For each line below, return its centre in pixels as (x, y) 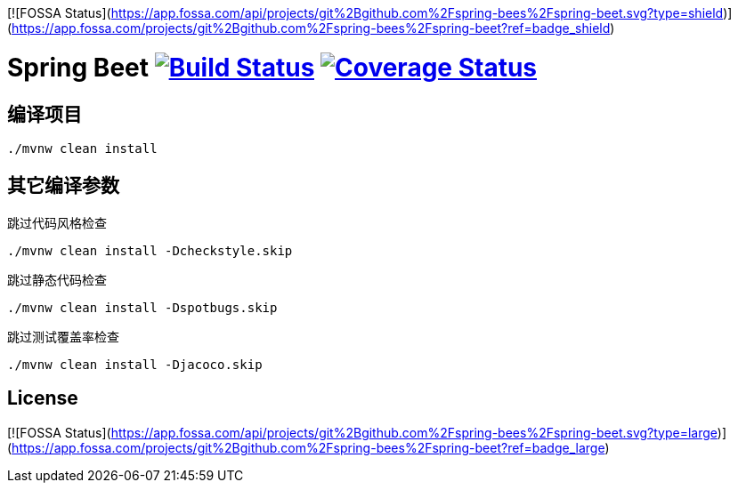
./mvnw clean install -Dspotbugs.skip (142, 307)
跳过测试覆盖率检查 (63, 336)
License (43, 398)
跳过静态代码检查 (57, 279)
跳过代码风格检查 (57, 222)
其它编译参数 (63, 186)
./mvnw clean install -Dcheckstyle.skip (150, 250)
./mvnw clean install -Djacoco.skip (135, 364)
